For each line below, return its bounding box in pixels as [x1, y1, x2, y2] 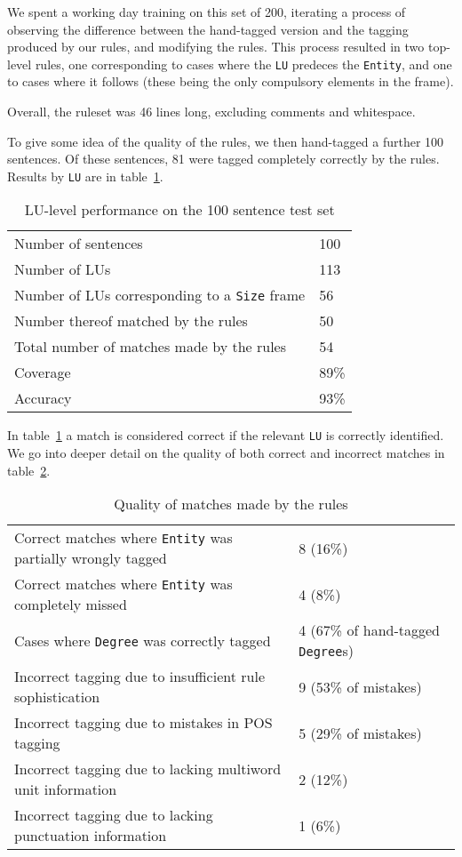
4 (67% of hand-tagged [299, 620, 440, 641]
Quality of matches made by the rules [114, 493, 348, 515]
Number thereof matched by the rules [14, 310, 248, 332]
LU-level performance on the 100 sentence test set [24, 199, 335, 220]
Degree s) [299, 640, 354, 661]
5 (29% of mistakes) [299, 722, 422, 743]
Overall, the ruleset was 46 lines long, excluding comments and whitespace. [7, 102, 416, 121]
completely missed [14, 594, 127, 615]
